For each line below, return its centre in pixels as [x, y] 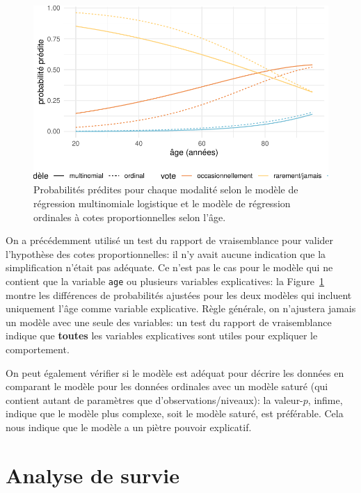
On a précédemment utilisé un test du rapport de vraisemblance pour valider [170, 240]
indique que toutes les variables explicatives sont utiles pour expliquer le [162, 336]
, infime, [325, 399]
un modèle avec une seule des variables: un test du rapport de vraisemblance [169, 322]
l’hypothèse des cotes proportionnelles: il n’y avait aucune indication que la [166, 253]
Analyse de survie [93, 475]
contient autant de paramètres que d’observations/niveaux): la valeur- [154, 399]
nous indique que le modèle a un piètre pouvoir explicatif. [129, 427]
